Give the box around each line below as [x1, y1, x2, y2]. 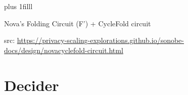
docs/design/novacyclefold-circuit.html [4, 44, 123, 55]
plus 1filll [4, 1, 33, 11]
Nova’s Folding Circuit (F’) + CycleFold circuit [4, 18, 151, 28]
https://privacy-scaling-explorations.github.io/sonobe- [17, 35, 184, 45]
